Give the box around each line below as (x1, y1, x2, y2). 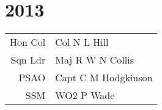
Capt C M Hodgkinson (55, 70, 153, 85)
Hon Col (10, 35, 46, 50)
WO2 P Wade (55, 88, 115, 103)
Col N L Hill (55, 35, 109, 50)
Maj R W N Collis (55, 53, 134, 67)
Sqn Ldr (10, 53, 46, 67)
